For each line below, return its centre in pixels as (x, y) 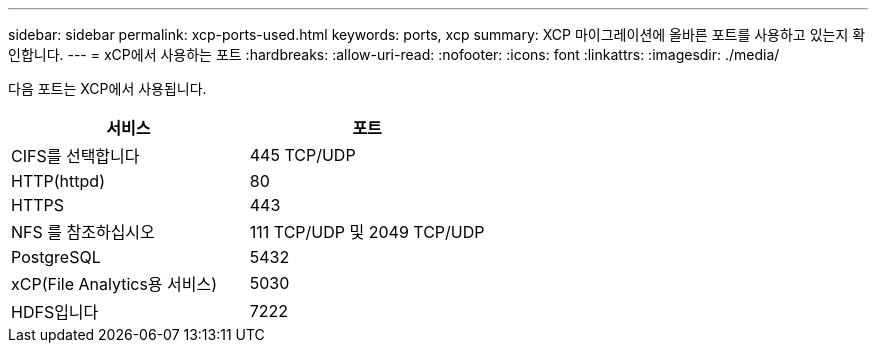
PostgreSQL (56, 257)
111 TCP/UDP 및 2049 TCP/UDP (367, 232)
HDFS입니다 (55, 312)
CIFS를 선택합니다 (75, 156)
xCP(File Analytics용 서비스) (114, 284)
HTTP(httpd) (58, 181)
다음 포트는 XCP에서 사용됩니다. (107, 88)
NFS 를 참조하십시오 (83, 232)
